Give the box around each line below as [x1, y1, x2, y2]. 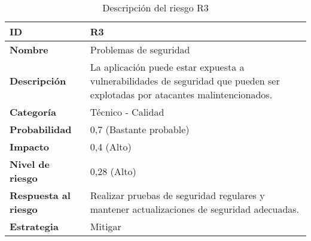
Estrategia [10, 219, 59, 233]
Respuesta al [10, 188, 71, 202]
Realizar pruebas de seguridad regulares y [90, 188, 265, 202]
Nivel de [10, 157, 50, 171]
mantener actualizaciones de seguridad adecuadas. [90, 202, 300, 216]
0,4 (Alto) [90, 140, 132, 153]
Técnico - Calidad [90, 105, 164, 119]
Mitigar [90, 219, 121, 233]
